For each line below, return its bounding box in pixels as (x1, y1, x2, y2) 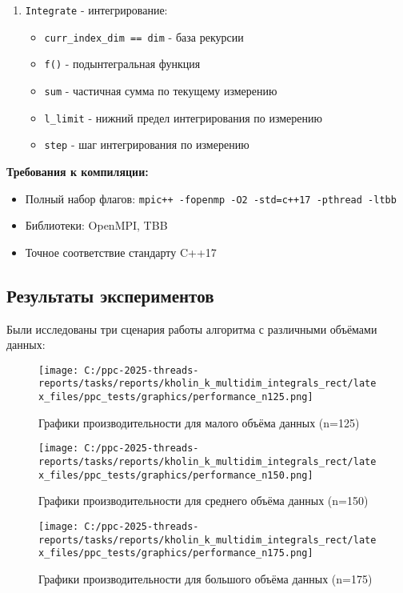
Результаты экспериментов (6, 282, 214, 307)
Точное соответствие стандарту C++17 (25, 243, 217, 260)
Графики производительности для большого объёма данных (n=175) (38, 570, 373, 587)
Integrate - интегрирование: (25, 2, 168, 18)
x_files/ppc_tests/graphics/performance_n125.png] (38, 391, 313, 403)
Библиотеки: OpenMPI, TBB (25, 217, 168, 234)
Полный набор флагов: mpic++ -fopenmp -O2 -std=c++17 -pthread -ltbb (25, 190, 397, 206)
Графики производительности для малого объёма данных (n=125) (38, 414, 360, 431)
